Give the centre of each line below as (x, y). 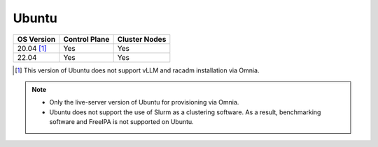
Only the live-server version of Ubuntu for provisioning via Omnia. (144, 102)
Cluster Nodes (142, 39)
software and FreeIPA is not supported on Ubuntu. (121, 122)
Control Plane (86, 39)
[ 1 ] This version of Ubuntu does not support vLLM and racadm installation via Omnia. (137, 70)
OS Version (36, 39)
